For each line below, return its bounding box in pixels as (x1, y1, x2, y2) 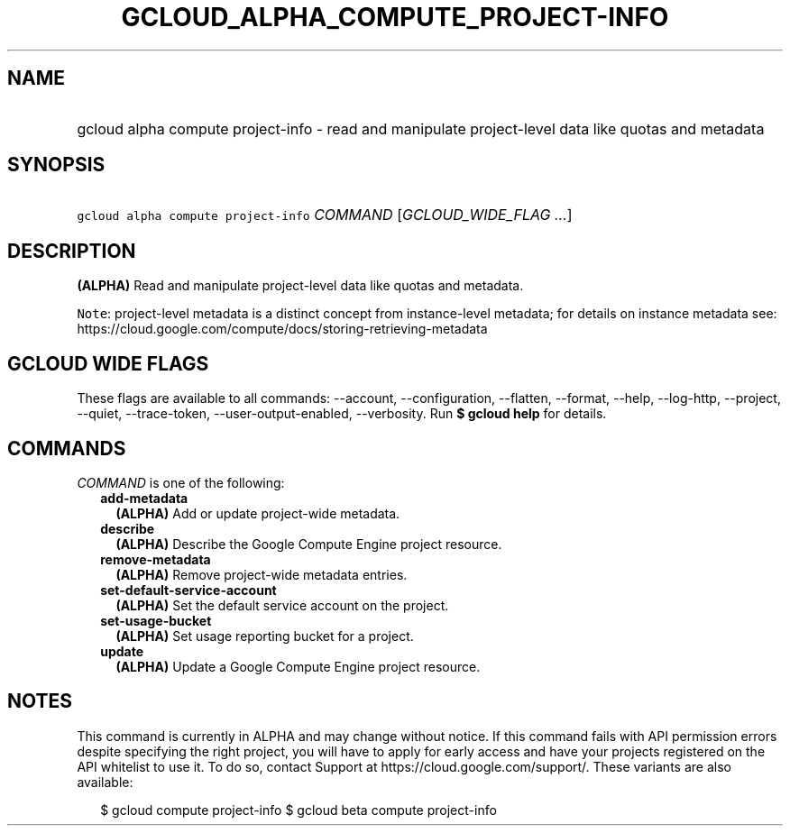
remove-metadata (100, 551, 211, 567)
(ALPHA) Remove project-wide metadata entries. (115, 566, 408, 582)
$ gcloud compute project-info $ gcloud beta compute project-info (100, 801, 497, 818)
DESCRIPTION (7, 239, 136, 262)
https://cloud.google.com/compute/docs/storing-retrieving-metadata (77, 321, 488, 337)
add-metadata (100, 490, 188, 506)
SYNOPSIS (7, 153, 106, 177)
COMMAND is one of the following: (77, 474, 285, 490)
